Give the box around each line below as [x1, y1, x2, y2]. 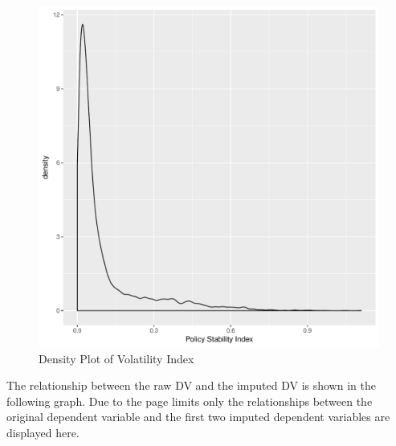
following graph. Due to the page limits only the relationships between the [6, 392, 373, 409]
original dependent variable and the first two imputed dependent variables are [6, 408, 390, 425]
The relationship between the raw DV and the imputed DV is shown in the [6, 377, 376, 394]
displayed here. [6, 423, 80, 440]
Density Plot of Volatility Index [39, 350, 194, 366]
